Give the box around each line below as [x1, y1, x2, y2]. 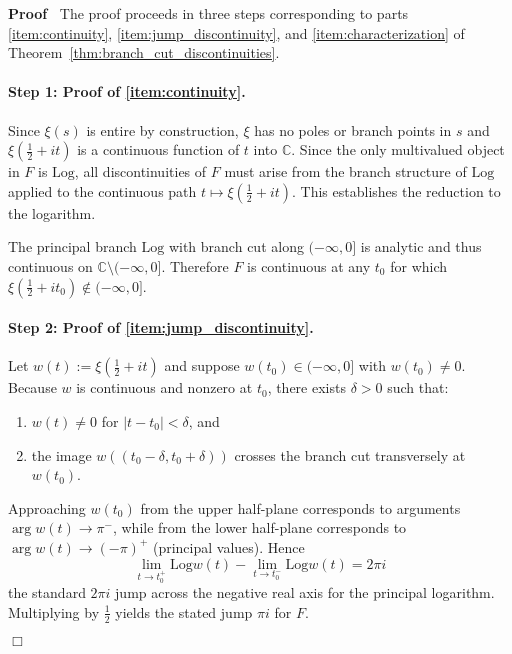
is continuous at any [247, 255, 371, 276]
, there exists [267, 377, 346, 398]
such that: [387, 377, 449, 398]
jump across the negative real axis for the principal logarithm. [115, 582, 495, 603]
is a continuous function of [77, 139, 240, 160]
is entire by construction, [86, 119, 239, 140]
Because [8, 377, 57, 398]
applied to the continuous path [8, 180, 197, 201]
